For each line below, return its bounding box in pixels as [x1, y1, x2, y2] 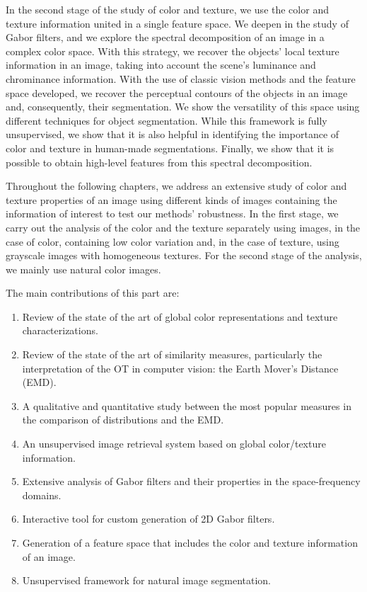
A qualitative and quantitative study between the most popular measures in [22, 398, 351, 413]
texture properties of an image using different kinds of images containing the [6, 192, 337, 207]
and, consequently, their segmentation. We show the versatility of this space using [6, 99, 360, 114]
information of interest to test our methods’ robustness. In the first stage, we [6, 206, 339, 221]
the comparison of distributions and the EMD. [22, 412, 224, 427]
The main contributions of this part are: [6, 285, 180, 300]
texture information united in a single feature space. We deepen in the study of [6, 16, 349, 30]
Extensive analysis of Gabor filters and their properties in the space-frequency [22, 474, 361, 489]
